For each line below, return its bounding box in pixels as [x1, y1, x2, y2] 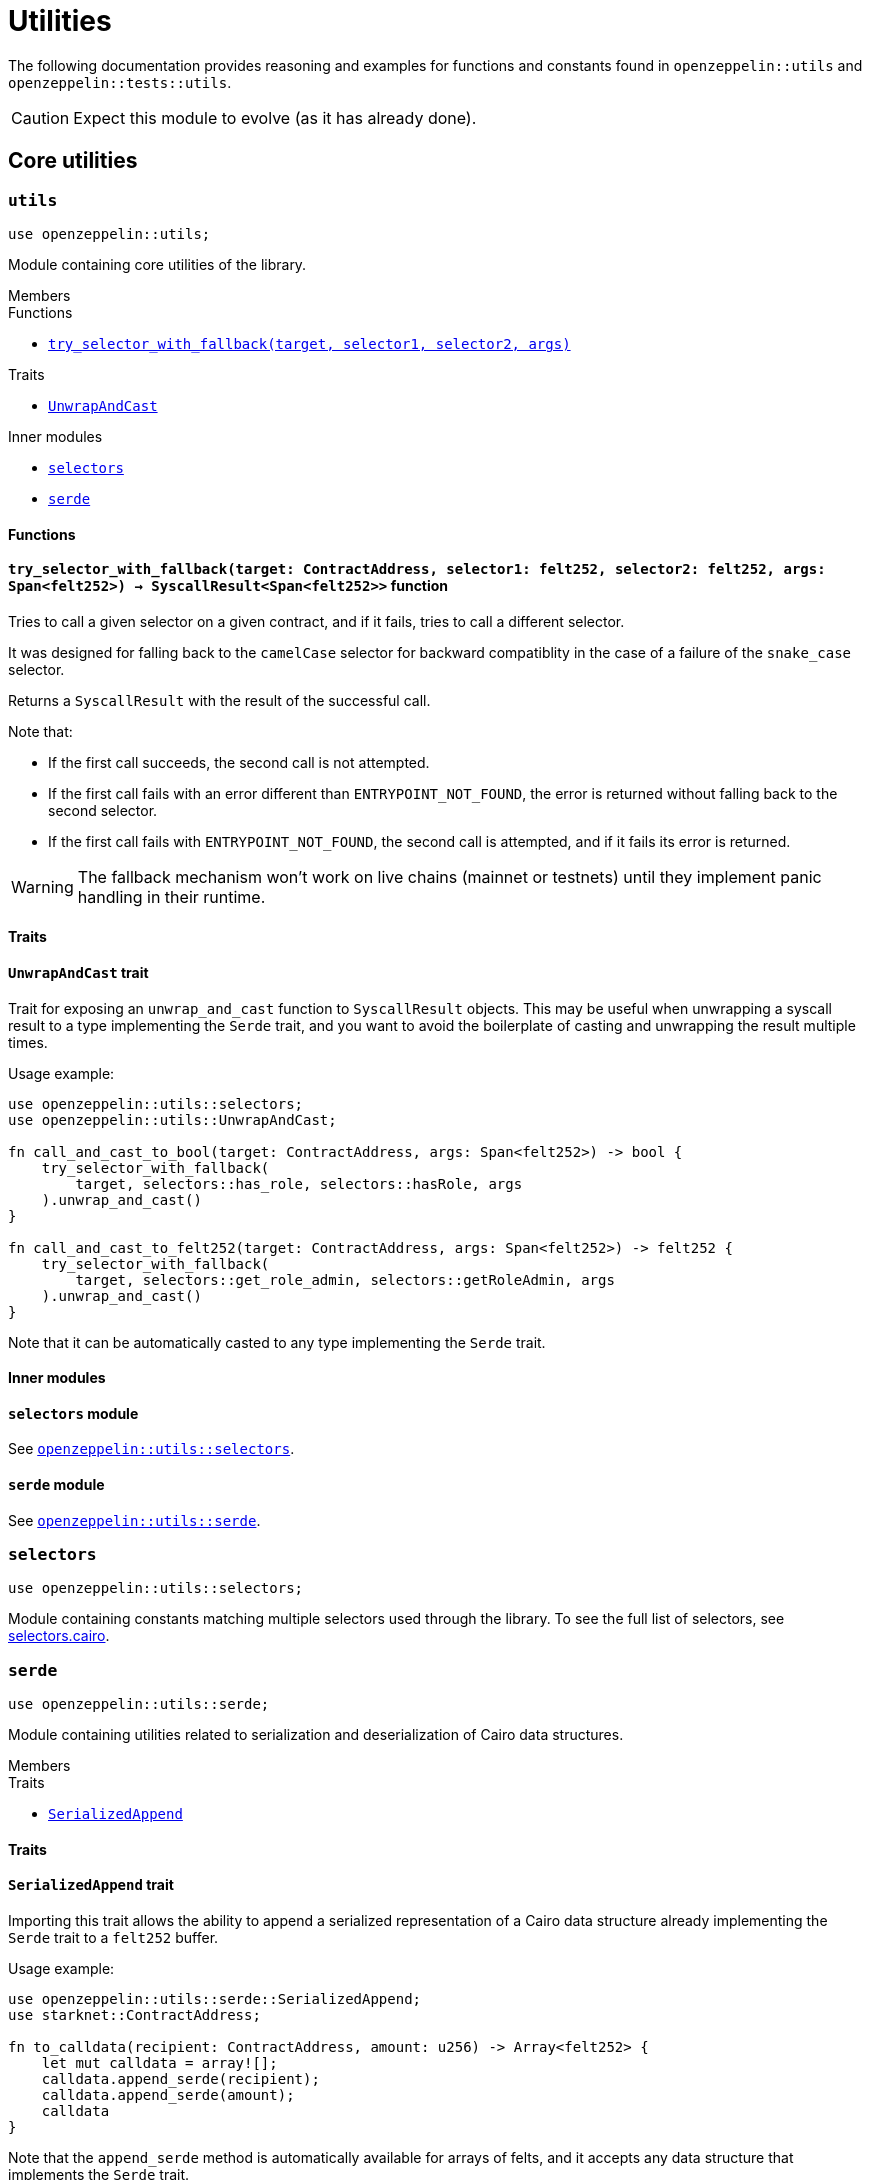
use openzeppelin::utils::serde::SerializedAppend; [8, 1991, 422, 2007]
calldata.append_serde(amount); [41, 2087, 295, 2103]
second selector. [48, 801, 158, 819]
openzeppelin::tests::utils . [8, 73, 232, 91]
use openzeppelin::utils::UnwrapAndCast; [8, 1111, 337, 1128]
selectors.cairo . [8, 1627, 110, 1645]
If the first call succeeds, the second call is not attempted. [48, 753, 430, 771]
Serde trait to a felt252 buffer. [8, 1929, 219, 1946]
